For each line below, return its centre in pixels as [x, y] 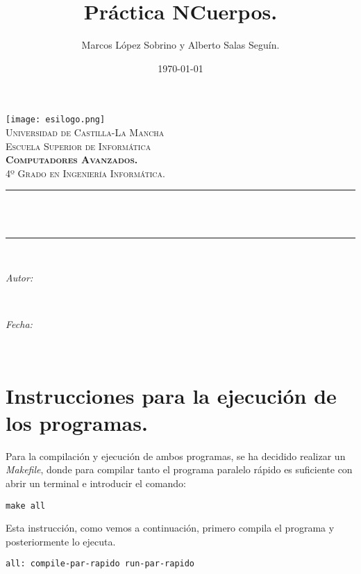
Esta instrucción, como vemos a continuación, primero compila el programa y [170, 528]
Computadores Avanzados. [72, 159]
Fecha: [19, 324]
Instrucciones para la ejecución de [171, 395]
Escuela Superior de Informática [78, 146]
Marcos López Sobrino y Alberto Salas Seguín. [180, 45]
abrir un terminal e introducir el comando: [96, 483]
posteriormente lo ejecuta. [61, 541]
